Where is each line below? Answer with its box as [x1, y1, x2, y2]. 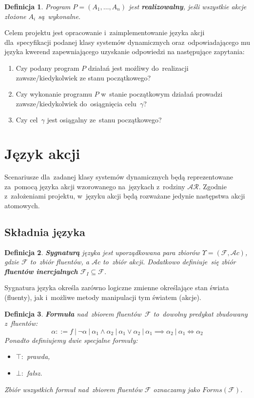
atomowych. [4, 200, 40, 210]
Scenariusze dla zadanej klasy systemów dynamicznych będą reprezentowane [4, 172, 233, 182]
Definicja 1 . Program [4, 1, 71, 11]
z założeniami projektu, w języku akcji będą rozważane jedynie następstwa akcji [4, 191, 245, 201]
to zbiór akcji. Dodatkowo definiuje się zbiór [102, 257, 236, 267]
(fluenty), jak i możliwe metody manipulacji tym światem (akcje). [4, 292, 201, 302]
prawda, [26, 351, 50, 361]
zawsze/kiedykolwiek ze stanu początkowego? [16, 72, 151, 82]
